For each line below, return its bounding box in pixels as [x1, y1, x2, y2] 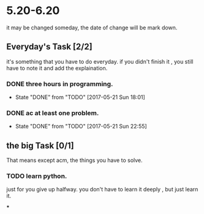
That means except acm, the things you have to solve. [6, 157, 143, 164]
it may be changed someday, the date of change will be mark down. [6, 24, 178, 31]
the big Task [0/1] [6, 140, 75, 150]
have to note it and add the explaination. [6, 64, 108, 72]
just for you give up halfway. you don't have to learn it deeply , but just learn [6, 186, 198, 193]
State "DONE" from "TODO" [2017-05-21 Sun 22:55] [15, 123, 147, 130]
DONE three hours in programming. [6, 79, 113, 88]
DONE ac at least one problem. [6, 108, 99, 117]
